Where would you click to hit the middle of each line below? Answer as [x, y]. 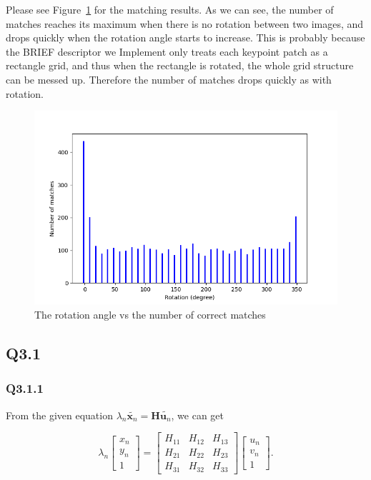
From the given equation [59, 415]
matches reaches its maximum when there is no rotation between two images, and [185, 23]
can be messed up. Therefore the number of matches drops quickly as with [169, 79]
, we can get [198, 415]
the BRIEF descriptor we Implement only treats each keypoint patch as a [167, 51]
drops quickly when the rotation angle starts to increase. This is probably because [185, 37]
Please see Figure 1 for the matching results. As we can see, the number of [170, 9]
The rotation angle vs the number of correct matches [150, 315]
